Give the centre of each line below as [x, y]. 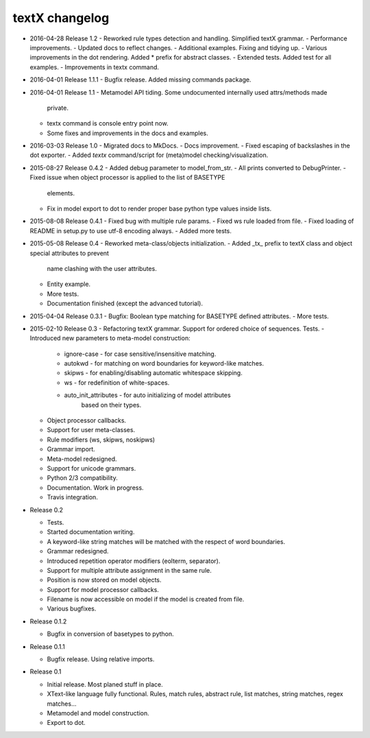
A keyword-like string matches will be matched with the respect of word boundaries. [166, 541]
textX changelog [61, 18]
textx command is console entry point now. [108, 123]
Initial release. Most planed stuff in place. [105, 684]
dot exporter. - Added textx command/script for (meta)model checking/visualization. [149, 155]
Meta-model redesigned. [82, 459]
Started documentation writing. [91, 532]
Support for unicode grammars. [91, 468]
